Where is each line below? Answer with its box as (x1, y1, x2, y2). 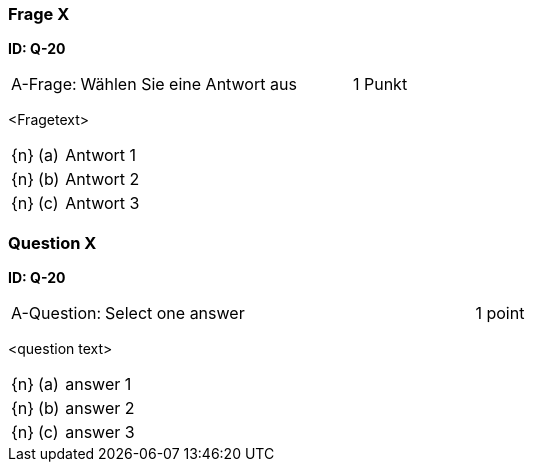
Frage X (8, 4, 70, 24)
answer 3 (65, 422, 135, 443)
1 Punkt (352, 74, 408, 95)
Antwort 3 (65, 193, 140, 214)
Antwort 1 (65, 145, 137, 166)
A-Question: (11, 303, 102, 324)
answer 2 (65, 398, 135, 419)
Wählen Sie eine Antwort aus (80, 74, 297, 95)
